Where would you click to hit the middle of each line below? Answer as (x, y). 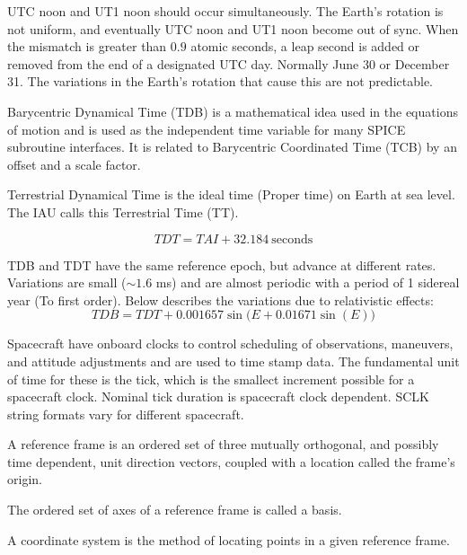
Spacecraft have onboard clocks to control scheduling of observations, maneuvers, (230, 344)
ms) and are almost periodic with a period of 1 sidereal (308, 282)
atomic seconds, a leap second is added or (305, 46)
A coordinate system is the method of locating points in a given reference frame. (229, 539)
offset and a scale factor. (74, 164)
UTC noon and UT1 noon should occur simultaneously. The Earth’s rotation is (225, 11)
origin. (25, 479)
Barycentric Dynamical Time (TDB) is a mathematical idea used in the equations (233, 111)
